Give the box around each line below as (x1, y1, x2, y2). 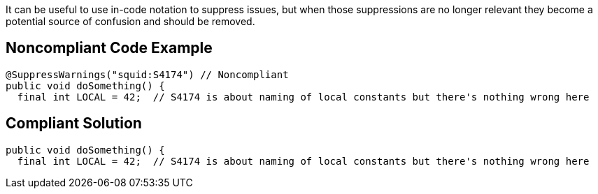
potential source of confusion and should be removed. (6, 15, 255, 27)
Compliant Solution (6, 114, 142, 133)
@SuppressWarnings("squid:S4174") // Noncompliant (6, 68, 289, 80)
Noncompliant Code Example (6, 39, 213, 57)
